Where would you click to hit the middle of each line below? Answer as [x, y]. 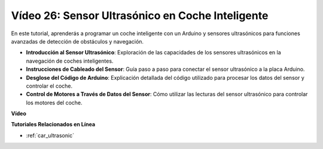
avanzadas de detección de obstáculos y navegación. [77, 41]
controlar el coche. [49, 86]
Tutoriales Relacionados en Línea [53, 125]
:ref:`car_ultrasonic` [50, 135]
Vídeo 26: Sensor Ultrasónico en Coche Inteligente [140, 15]
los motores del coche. [54, 103]
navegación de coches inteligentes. [70, 61]
